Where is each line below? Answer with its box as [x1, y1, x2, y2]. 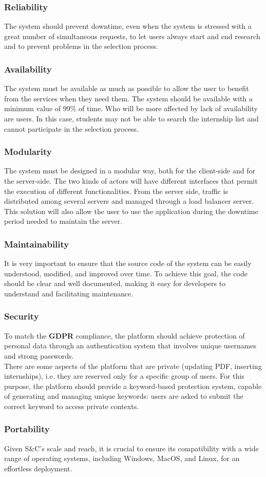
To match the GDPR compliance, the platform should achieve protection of [4, 330, 245, 341]
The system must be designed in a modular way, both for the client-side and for [4, 165, 255, 176]
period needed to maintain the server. [4, 216, 123, 226]
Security [4, 310, 39, 323]
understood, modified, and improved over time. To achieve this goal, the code [4, 268, 248, 278]
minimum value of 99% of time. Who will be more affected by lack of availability [4, 103, 258, 114]
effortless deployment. [4, 463, 72, 473]
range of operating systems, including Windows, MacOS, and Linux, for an [4, 453, 240, 464]
